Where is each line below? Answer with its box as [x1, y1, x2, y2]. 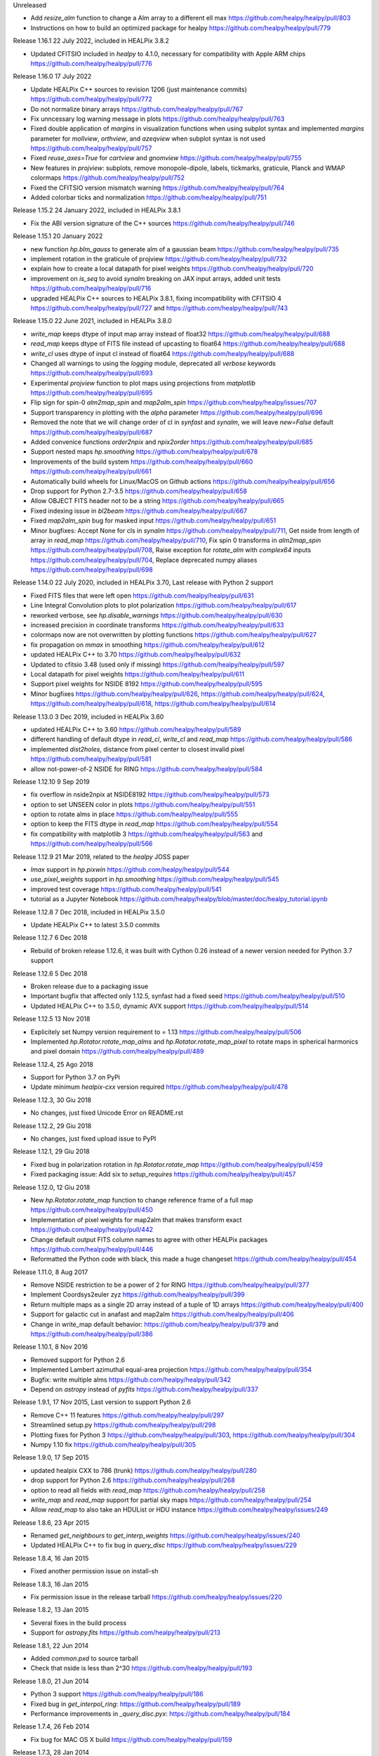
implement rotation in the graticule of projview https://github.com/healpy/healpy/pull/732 [30, 254, 287, 263]
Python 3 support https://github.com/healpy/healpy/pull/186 [30, 1690, 204, 1698]
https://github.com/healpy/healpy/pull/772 [30, 95, 152, 103]
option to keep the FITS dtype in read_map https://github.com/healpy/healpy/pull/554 [30, 820, 279, 828]
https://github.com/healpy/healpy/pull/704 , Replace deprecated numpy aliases [30, 556, 258, 564]
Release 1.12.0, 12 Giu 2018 [13, 1183, 91, 1191]
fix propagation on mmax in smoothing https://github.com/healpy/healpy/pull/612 [30, 640, 265, 649]
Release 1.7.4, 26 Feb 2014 [13, 1722, 90, 1731]
